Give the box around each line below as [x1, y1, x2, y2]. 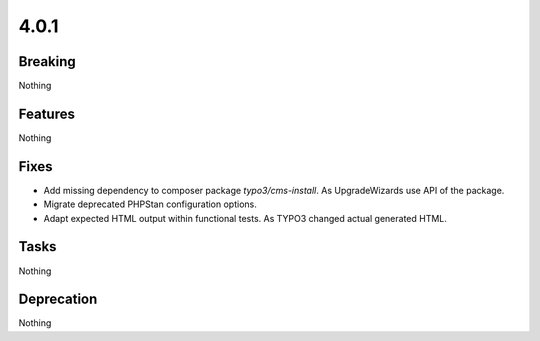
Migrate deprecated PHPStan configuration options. [43, 198, 257, 210]
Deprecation [18, 291, 98, 308]
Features [18, 105, 75, 122]
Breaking [18, 53, 77, 70]
